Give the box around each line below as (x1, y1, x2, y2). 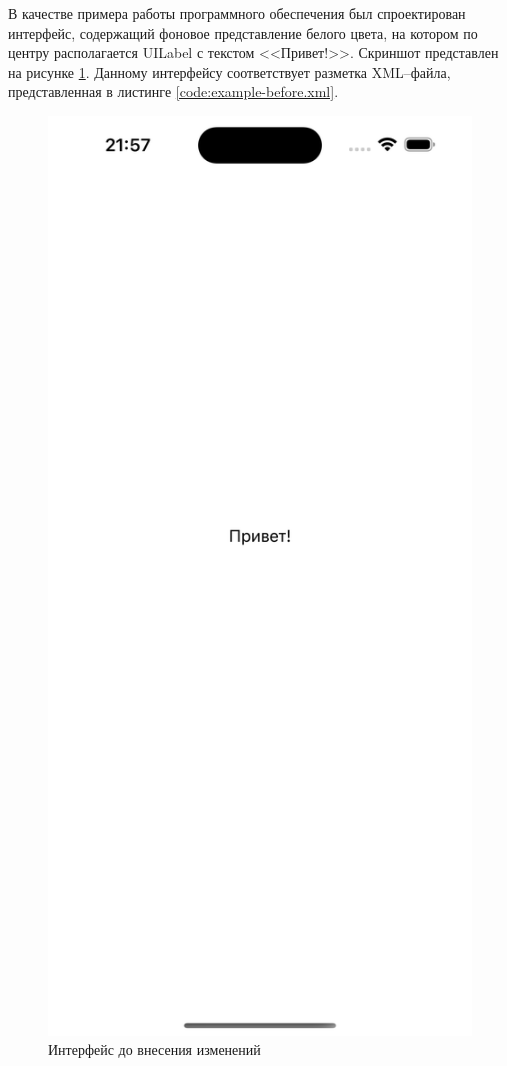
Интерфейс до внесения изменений (48, 1039, 261, 1060)
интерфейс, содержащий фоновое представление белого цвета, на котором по (8, 22, 478, 43)
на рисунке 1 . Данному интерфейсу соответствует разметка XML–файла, (8, 61, 451, 82)
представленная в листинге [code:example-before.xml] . (8, 81, 339, 102)
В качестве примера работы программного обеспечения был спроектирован (8, 3, 466, 23)
